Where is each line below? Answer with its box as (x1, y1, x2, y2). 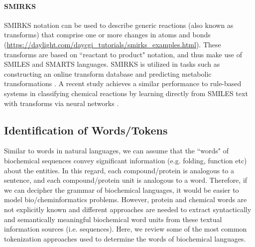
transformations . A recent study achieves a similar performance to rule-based (4, 78, 242, 89)
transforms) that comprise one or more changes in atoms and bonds (4, 29, 211, 40)
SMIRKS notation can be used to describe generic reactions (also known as (4, 19, 234, 30)
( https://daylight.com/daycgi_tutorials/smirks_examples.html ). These (4, 39, 221, 49)
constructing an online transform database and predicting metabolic (4, 68, 212, 79)
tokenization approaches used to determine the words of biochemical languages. (4, 233, 246, 244)
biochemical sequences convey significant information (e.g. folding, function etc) (4, 155, 247, 165)
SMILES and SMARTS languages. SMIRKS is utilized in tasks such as (4, 59, 220, 69)
